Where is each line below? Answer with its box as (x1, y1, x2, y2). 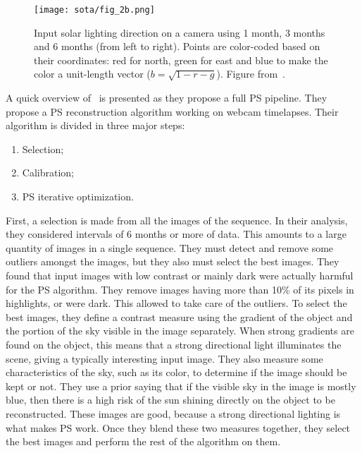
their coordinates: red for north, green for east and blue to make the (34, 52, 328, 67)
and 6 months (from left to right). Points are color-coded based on (34, 39, 320, 54)
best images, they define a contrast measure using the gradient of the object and (6, 309, 353, 324)
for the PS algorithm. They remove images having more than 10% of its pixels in (6, 282, 354, 296)
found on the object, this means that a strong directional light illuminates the (6, 337, 342, 351)
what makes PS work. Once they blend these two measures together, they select (6, 420, 351, 435)
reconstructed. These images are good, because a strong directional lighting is (6, 406, 341, 421)
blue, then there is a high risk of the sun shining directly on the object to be (6, 392, 335, 407)
